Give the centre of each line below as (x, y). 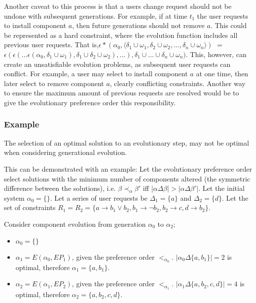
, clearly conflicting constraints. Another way (178, 83)
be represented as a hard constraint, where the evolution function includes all (121, 35)
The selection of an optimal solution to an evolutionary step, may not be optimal (127, 142)
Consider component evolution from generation (75, 224)
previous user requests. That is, (51, 45)
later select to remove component (54, 83)
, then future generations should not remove (138, 25)
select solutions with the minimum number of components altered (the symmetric (127, 178)
